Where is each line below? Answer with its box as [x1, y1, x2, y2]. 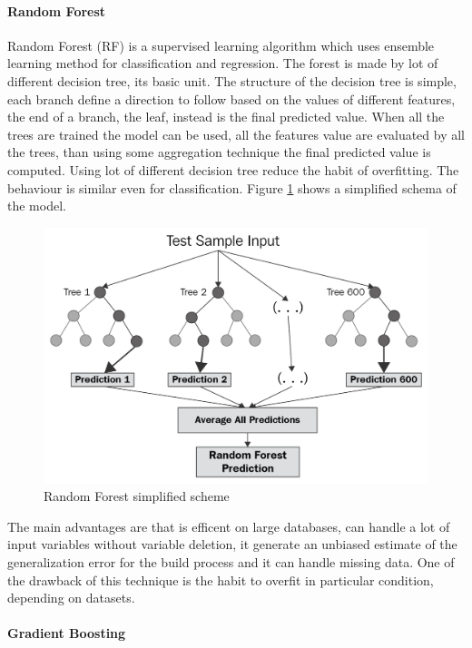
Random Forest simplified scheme [44, 486, 230, 506]
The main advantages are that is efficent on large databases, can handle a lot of [7, 516, 450, 535]
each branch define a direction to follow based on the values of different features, [7, 89, 456, 108]
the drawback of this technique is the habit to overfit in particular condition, [7, 570, 434, 589]
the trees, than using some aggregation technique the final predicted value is [7, 142, 431, 162]
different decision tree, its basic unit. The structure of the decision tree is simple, [7, 71, 457, 90]
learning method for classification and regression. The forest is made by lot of [7, 54, 438, 73]
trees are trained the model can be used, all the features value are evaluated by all [7, 124, 465, 143]
